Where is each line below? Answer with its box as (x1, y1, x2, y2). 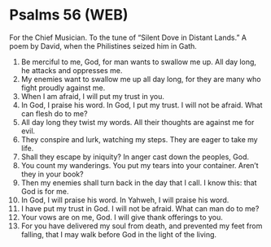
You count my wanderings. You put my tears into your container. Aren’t (20, 160, 259, 170)
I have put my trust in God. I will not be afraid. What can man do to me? (20, 203, 260, 213)
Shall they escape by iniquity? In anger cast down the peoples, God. (20, 152, 249, 162)
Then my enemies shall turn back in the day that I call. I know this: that (20, 177, 257, 188)
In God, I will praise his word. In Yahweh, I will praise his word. (20, 195, 229, 205)
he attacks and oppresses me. (20, 65, 123, 75)
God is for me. (20, 186, 69, 196)
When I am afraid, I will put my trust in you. (20, 91, 165, 101)
